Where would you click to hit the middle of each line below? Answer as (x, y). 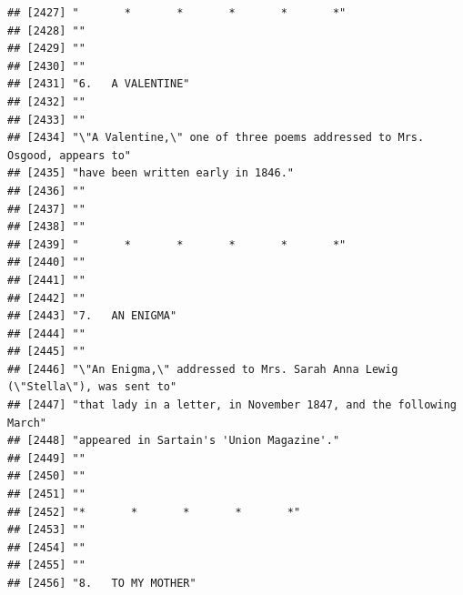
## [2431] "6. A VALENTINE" (99, 84)
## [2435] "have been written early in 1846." (151, 173)
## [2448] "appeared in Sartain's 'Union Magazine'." (174, 441)
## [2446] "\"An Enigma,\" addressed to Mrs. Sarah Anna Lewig (203, 369)
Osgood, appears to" (70, 155)
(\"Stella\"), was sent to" (92, 387)
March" (27, 423)
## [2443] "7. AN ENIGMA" (92, 316)
